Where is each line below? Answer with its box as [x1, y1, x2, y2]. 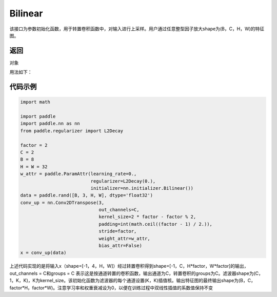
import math [20, 99, 51, 105]
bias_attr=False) [98, 243, 142, 249]
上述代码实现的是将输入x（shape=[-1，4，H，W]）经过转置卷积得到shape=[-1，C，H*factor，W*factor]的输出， [9, 263, 249, 269]
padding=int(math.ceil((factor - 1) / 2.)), [98, 221, 213, 227]
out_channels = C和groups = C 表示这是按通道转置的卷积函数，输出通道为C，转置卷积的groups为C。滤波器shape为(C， [9, 270, 264, 276]
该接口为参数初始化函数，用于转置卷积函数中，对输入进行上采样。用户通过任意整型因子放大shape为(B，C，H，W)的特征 [9, 26, 265, 32]
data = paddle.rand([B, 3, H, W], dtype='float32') [20, 192, 153, 199]
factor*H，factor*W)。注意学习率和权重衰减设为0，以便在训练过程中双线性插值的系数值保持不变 [9, 285, 213, 291]
